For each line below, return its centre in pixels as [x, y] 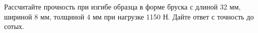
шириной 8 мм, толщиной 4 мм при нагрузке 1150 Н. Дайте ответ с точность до [129, 16]
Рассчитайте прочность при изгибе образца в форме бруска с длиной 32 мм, [122, 6]
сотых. [14, 26]
